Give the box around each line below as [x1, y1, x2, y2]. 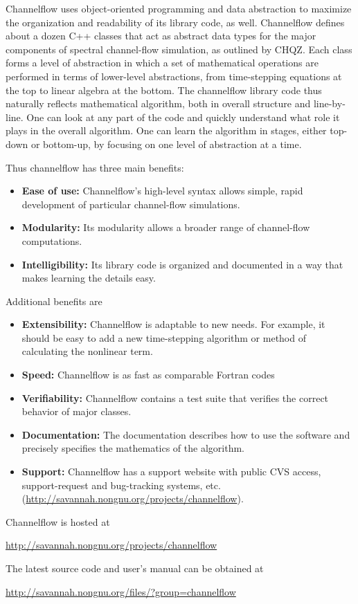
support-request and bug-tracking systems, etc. [21, 477, 221, 492]
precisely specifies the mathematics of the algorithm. [21, 441, 244, 455]
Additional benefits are [6, 293, 102, 308]
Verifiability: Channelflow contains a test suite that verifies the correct [21, 390, 329, 405]
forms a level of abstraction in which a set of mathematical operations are [6, 55, 319, 70]
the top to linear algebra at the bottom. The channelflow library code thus [6, 82, 322, 97]
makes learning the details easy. [21, 271, 156, 285]
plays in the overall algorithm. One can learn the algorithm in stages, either [6, 123, 327, 138]
